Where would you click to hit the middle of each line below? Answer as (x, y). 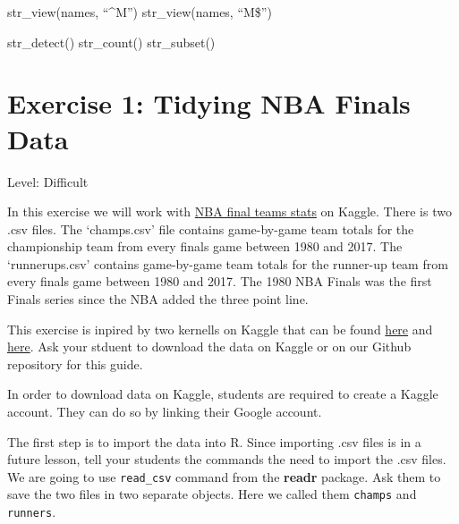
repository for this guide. (75, 363)
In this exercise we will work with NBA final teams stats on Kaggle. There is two (229, 211)
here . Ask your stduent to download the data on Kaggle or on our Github (209, 347)
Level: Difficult (48, 181)
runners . (32, 512)
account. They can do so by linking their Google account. (165, 412)
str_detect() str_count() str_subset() (111, 42)
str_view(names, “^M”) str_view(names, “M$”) (140, 12)
